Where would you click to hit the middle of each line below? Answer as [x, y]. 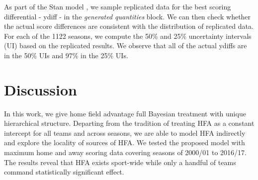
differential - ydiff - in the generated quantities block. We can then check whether [128, 16]
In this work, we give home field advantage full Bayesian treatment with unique [125, 113]
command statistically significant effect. [64, 172]
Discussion [41, 89]
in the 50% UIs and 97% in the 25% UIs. [66, 55]
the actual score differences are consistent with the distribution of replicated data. [129, 26]
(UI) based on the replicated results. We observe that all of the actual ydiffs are [126, 45]
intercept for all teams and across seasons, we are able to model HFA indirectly [125, 133]
